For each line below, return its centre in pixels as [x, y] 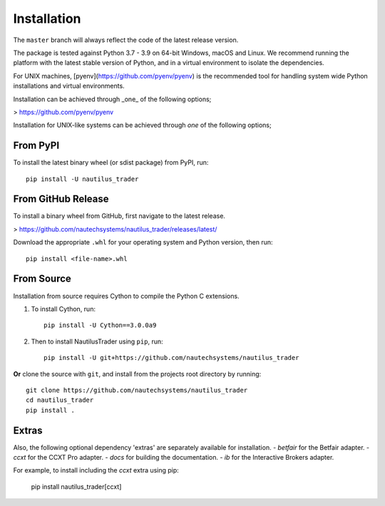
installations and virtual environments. [69, 86]
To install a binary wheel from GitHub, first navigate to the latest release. [119, 216]
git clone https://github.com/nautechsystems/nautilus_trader [137, 390]
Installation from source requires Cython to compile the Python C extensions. [126, 296]
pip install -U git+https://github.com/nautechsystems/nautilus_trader [171, 358]
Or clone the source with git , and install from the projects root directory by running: [137, 373]
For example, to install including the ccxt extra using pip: [96, 470]
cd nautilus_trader [60, 400]
